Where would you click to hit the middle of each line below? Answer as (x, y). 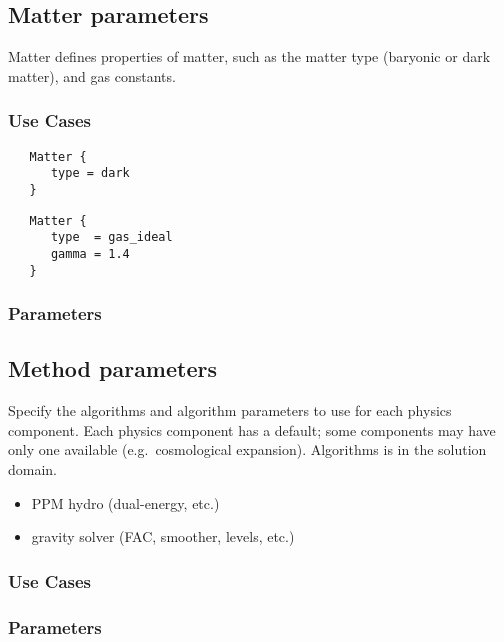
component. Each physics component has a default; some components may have (252, 429)
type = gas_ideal (111, 237)
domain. (33, 469)
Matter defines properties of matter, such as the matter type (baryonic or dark (249, 56)
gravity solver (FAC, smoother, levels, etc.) (163, 536)
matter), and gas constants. (92, 75)
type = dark (90, 173)
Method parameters (112, 368)
